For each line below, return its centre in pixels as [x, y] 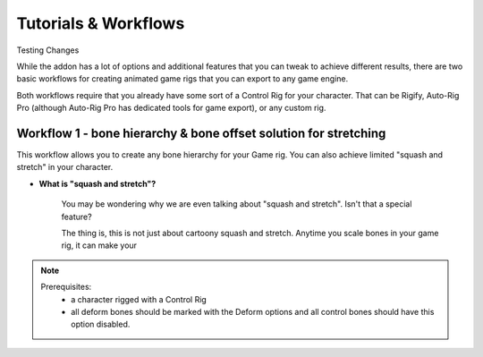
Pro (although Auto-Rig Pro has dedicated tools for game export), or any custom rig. [171, 108]
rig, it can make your [99, 245]
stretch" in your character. [65, 167]
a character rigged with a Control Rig [139, 299]
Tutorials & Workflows [101, 23]
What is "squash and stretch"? [97, 183]
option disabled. [101, 324]
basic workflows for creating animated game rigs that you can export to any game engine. [182, 79]
